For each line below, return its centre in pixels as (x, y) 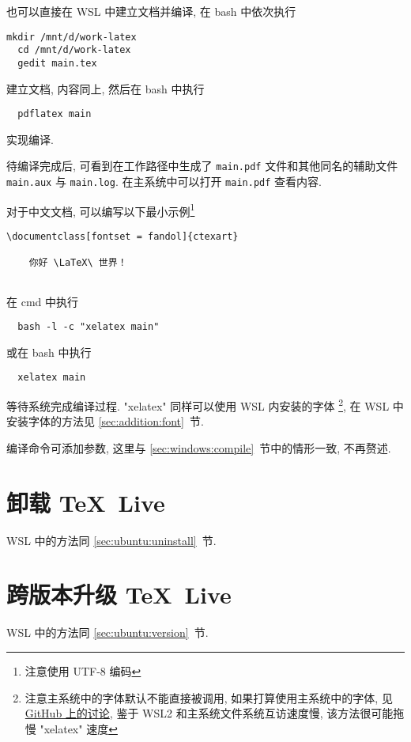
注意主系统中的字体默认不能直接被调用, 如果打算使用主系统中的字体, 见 (209, 697)
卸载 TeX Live (86, 502)
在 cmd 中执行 (43, 301)
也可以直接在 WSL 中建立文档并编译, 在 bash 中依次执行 (151, 11)
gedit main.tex (57, 63)
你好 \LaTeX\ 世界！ (78, 263)
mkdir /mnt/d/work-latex (72, 37)
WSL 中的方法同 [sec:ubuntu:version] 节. (107, 632)
